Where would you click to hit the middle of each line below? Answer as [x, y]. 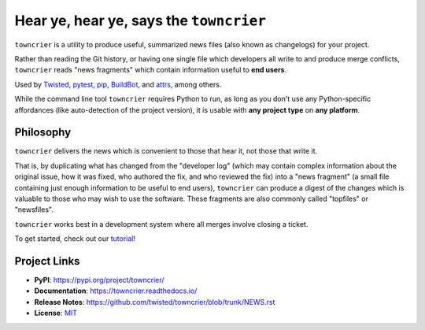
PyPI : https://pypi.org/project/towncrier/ [99, 280]
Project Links [47, 261]
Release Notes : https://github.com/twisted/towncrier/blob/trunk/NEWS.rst [155, 302]
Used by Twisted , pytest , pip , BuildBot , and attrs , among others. [118, 84]
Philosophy [43, 133]
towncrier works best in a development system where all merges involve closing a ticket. [161, 224]
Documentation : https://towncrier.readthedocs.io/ [116, 291]
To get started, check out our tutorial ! [75, 239]
